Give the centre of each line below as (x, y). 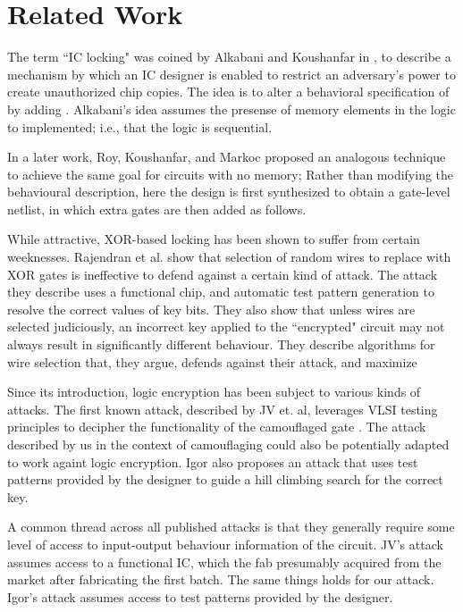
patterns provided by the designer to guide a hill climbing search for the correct (225, 479)
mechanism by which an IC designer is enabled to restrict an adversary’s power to (231, 74)
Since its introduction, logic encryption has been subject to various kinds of (214, 392)
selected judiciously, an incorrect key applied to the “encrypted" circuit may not (226, 327)
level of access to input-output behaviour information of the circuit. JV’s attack (225, 544)
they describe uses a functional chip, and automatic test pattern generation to (221, 292)
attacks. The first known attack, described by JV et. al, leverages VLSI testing (223, 409)
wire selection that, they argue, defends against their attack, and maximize (212, 361)
